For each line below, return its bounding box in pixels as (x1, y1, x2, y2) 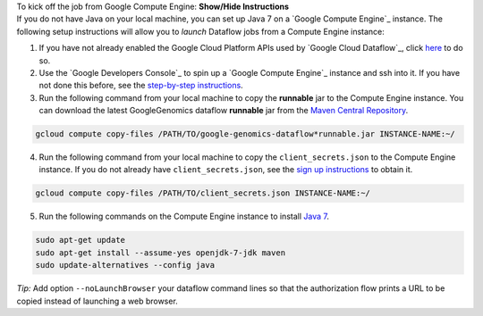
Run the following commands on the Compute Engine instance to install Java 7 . (38, 211, 330, 222)
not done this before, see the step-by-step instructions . (38, 80, 243, 91)
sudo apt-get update (35, 235, 125, 245)
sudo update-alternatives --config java (35, 260, 215, 270)
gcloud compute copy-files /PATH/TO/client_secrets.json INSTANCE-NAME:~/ (35, 188, 371, 198)
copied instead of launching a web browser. (16, 295, 178, 306)
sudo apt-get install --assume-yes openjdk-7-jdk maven (35, 247, 286, 258)
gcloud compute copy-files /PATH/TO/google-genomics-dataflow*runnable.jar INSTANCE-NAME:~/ (35, 129, 455, 139)
